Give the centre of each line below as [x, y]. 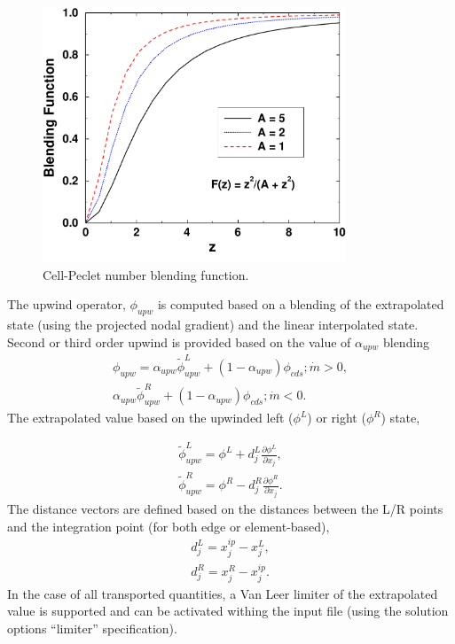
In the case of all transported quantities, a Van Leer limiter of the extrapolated [223, 593]
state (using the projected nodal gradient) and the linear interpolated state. [213, 324]
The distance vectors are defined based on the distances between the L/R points [225, 509]
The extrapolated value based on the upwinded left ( [150, 418]
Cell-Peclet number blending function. [146, 274]
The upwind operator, [67, 304]
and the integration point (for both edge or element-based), [169, 526]
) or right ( [337, 418]
